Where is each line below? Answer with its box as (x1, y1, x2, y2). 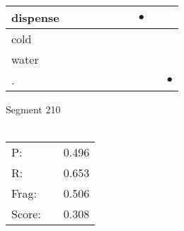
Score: (11, 205, 41, 222)
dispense (11, 9, 59, 26)
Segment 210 (6, 102, 61, 116)
